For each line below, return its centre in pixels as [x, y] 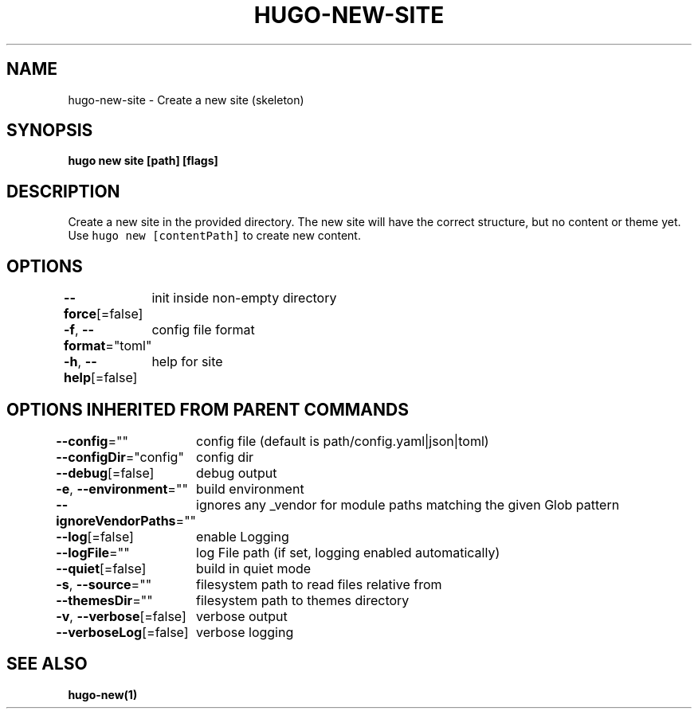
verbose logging [245, 632]
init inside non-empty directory [244, 298]
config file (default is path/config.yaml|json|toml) [343, 441]
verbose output [242, 616]
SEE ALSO [47, 664]
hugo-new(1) [103, 694]
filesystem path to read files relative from [319, 584]
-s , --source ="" [104, 584]
